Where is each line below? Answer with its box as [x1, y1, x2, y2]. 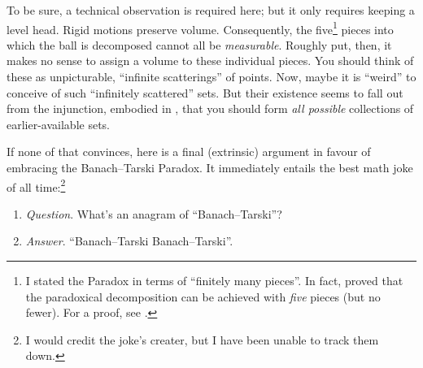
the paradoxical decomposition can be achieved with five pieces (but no [25, 288, 381, 305]
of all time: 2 [7, 175, 66, 195]
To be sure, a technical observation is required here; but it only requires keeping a [7, 2, 415, 18]
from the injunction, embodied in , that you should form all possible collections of [7, 100, 414, 117]
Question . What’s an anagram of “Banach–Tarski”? [25, 205, 282, 222]
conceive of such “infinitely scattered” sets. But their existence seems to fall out [7, 84, 403, 101]
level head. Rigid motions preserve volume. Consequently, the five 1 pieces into [7, 18, 394, 37]
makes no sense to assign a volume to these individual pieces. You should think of [7, 52, 414, 69]
